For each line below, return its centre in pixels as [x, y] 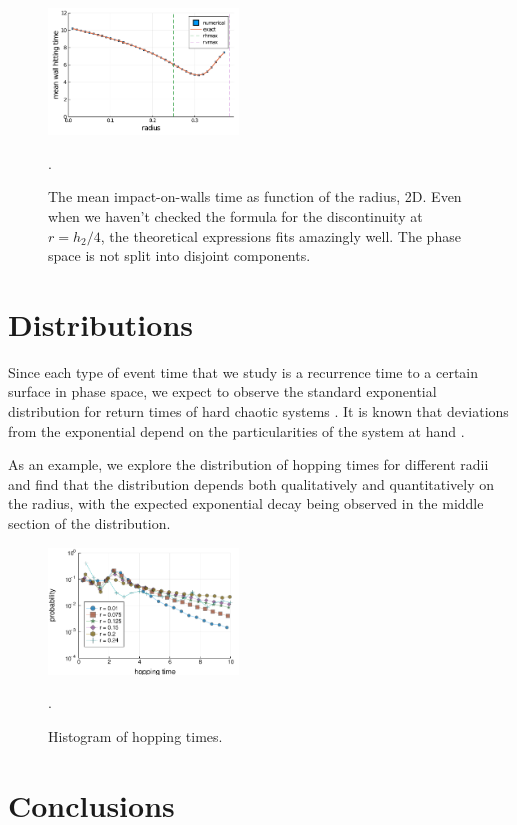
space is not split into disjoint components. [179, 255]
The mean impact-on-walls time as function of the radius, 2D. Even [255, 196]
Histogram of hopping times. [135, 735]
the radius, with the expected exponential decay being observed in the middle [246, 503]
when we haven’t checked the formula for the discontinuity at [235, 215]
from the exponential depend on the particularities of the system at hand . [236, 430]
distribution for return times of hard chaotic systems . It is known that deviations [258, 411]
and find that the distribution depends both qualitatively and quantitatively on [251, 483]
